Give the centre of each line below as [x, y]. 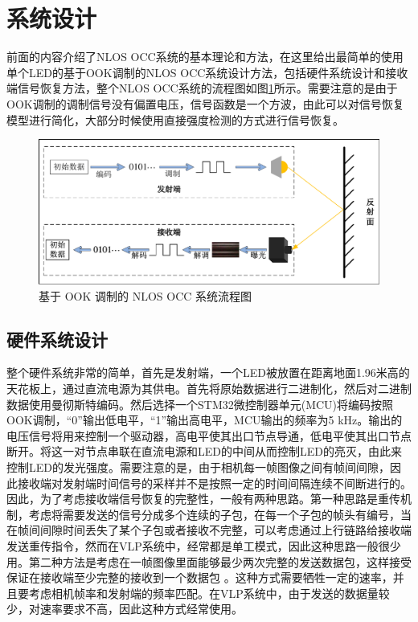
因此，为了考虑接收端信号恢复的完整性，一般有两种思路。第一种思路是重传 [203, 499]
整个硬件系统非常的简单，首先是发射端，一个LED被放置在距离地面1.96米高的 [208, 372]
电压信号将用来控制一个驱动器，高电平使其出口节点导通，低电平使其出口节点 [209, 435]
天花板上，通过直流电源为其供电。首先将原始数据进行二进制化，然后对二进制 [209, 389]
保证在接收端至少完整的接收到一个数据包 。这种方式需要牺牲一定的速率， [200, 577]
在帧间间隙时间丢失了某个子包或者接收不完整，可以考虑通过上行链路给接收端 [209, 530]
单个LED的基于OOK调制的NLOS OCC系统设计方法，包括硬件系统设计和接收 [207, 72]
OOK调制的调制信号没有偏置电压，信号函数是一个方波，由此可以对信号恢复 [205, 103]
